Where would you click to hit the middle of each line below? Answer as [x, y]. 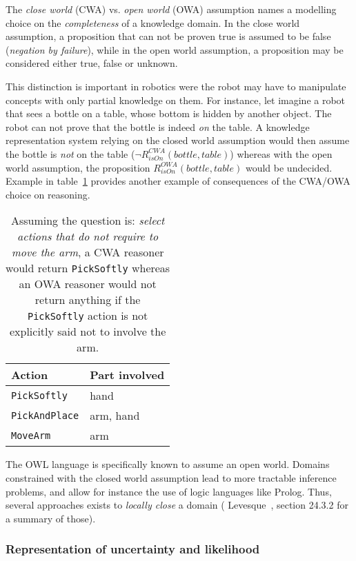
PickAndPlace [45, 415]
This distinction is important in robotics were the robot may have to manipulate [176, 86]
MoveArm [31, 435]
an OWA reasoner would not [88, 284]
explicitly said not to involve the [88, 331]
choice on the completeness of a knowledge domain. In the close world [153, 22]
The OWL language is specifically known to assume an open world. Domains [168, 464]
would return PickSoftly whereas [88, 268]
